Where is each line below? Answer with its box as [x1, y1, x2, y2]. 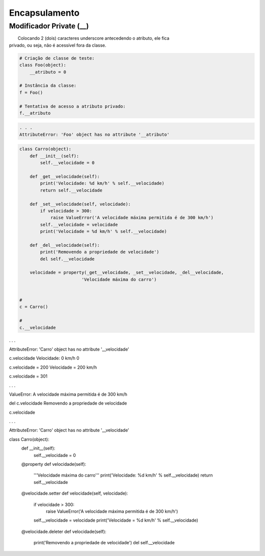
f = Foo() [19, 90, 43, 95]
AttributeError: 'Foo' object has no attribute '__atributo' [19, 131, 170, 137]
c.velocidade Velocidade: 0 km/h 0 [9, 355, 79, 361]
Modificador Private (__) [9, 22, 89, 30]
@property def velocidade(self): [21, 461, 86, 467]
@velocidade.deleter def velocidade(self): [21, 529, 106, 534]
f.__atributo [19, 110, 51, 116]
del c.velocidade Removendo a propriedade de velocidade [9, 400, 127, 406]
